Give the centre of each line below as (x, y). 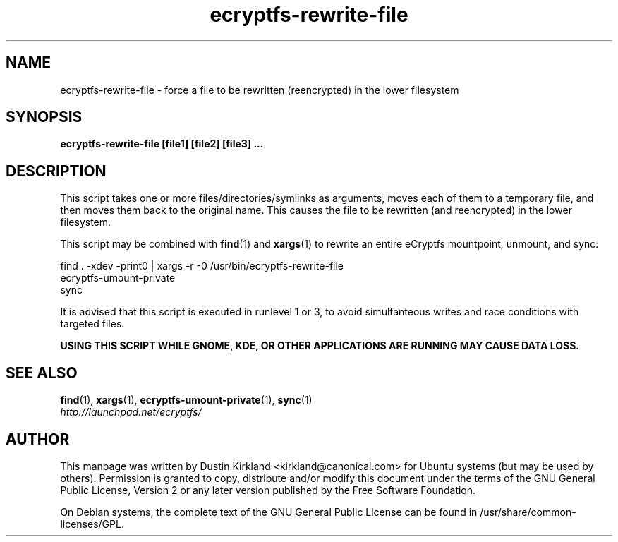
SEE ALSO (42, 373)
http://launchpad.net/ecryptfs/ (131, 412)
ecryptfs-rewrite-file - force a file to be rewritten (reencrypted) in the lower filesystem (260, 90)
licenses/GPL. (92, 524)
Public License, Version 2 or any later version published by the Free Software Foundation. (268, 490)
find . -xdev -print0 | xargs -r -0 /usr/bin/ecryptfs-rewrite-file (202, 266)
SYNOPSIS (44, 117)
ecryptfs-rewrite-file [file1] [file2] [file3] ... (162, 144)
